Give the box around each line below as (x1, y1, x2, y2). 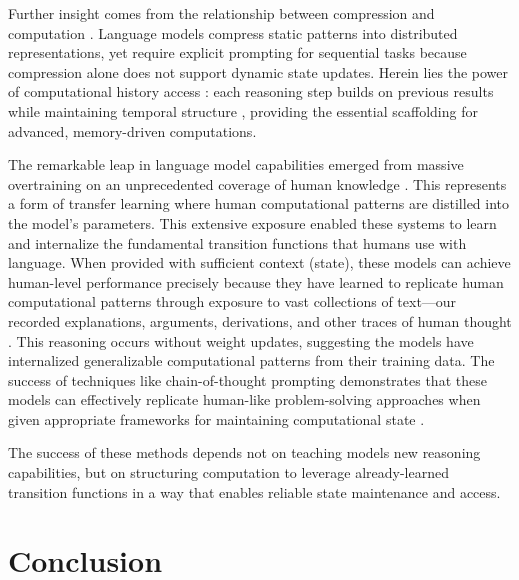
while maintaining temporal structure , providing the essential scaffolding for (8, 100, 478, 121)
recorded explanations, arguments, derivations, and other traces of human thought (8, 310, 512, 331)
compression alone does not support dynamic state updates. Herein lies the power (8, 61, 509, 82)
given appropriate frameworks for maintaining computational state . (8, 408, 425, 429)
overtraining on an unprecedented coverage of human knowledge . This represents (8, 173, 507, 194)
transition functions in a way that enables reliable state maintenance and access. (8, 481, 501, 502)
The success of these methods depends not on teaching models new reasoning (8, 442, 481, 463)
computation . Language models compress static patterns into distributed (8, 22, 458, 43)
